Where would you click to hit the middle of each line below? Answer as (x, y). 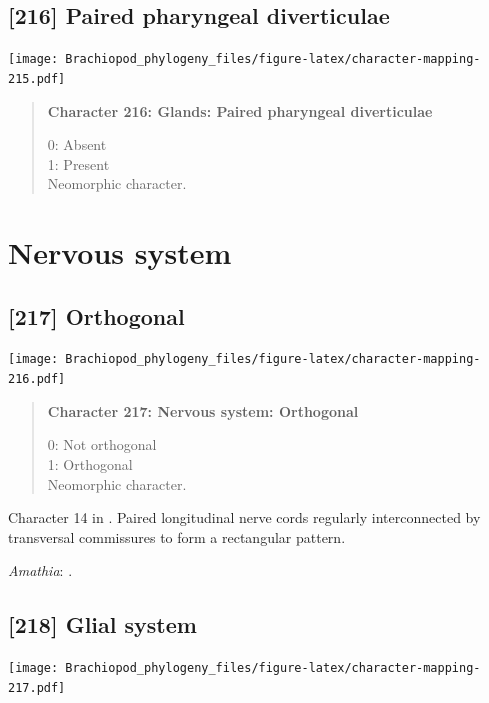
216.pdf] (37, 379)
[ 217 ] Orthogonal (96, 315)
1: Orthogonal (90, 463)
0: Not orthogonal (102, 444)
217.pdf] (37, 687)
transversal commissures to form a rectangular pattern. (177, 536)
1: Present (78, 163)
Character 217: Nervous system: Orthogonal (203, 410)
